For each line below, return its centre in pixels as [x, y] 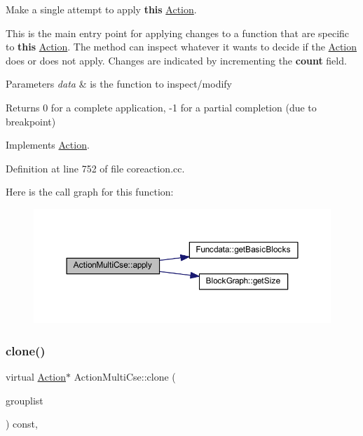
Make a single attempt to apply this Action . [101, 9]
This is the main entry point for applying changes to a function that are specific [178, 33]
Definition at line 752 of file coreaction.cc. [95, 168]
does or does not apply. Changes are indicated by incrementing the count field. [176, 60]
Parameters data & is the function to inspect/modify [119, 84]
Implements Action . [48, 145]
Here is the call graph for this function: [90, 192]
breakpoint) [31, 121]
